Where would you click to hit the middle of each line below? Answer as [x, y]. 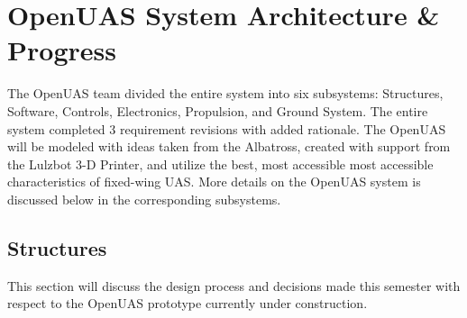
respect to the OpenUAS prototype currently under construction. [188, 303]
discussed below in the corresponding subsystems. [144, 199]
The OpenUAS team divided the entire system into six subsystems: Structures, [225, 93]
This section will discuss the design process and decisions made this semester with [234, 285]
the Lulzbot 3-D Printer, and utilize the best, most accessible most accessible [220, 164]
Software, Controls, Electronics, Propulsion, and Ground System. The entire [218, 110]
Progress [62, 50]
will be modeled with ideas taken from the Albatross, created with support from [229, 146]
